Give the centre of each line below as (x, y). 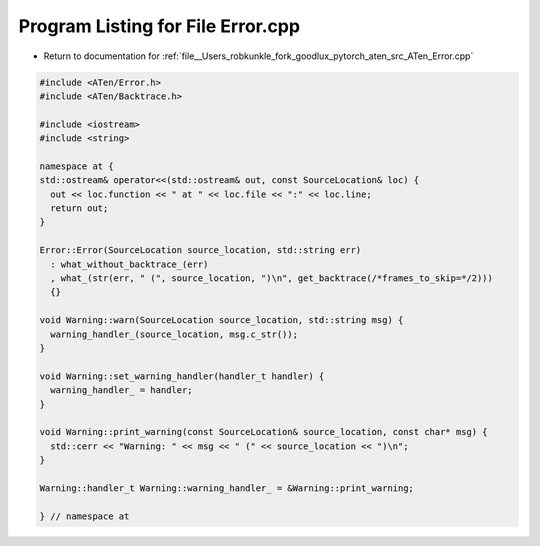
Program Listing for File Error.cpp (159, 26)
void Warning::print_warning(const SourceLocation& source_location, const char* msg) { (264, 432)
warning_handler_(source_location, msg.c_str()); (174, 334)
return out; (79, 208)
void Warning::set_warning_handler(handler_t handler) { (182, 376)
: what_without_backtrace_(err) (129, 264)
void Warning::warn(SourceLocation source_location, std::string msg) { (221, 320)
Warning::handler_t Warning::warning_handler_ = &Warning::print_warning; (227, 488)
